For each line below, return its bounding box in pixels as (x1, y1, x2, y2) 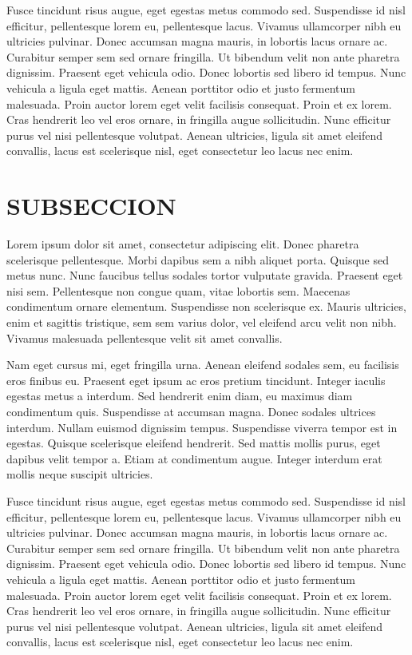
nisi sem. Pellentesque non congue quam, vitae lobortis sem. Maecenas (6, 282, 351, 299)
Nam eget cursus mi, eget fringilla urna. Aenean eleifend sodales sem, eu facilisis (6, 356, 399, 373)
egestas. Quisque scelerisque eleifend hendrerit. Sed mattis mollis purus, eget (6, 435, 381, 451)
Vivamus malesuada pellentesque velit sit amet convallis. (6, 329, 283, 346)
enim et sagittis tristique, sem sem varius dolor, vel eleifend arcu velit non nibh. (6, 314, 397, 331)
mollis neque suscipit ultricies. (6, 466, 153, 482)
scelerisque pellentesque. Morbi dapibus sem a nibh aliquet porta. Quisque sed (6, 251, 390, 268)
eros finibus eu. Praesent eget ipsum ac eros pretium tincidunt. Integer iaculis (6, 371, 386, 388)
